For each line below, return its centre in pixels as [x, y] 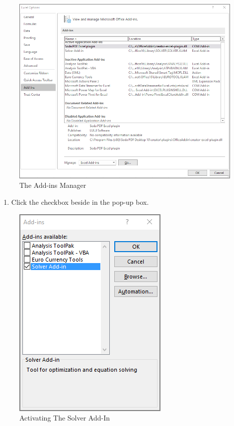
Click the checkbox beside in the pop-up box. [80, 202]
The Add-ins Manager [53, 185]
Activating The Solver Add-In [65, 418]
